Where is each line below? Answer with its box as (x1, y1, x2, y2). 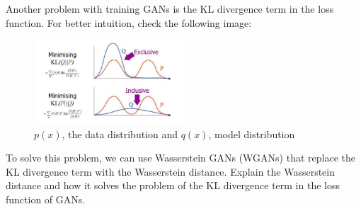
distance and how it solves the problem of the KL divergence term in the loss (6, 178, 340, 193)
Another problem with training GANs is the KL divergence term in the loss (6, 1, 334, 16)
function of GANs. (6, 192, 86, 207)
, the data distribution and (62, 126, 178, 141)
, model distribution (208, 126, 295, 141)
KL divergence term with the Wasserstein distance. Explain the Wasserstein (6, 164, 336, 179)
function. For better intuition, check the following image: (6, 15, 252, 30)
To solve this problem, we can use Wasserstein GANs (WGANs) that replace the (6, 150, 355, 165)
